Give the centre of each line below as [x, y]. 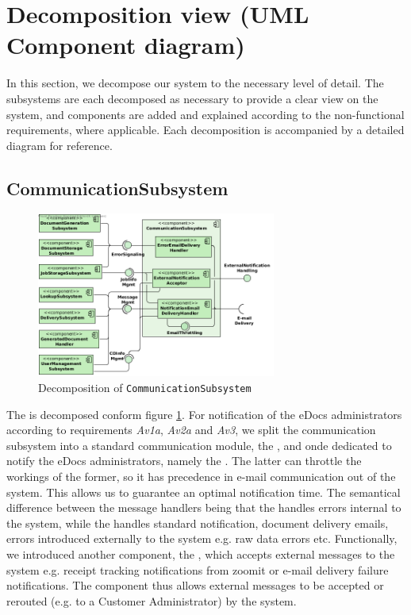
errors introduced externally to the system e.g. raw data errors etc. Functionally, [202, 538]
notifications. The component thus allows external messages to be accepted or [195, 585]
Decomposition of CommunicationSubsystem [145, 388]
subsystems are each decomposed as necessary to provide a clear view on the [192, 98]
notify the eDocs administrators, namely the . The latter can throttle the [184, 461]
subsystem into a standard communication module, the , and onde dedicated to [199, 445]
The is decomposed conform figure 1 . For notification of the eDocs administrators [204, 414]
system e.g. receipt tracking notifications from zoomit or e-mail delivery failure [198, 569]
